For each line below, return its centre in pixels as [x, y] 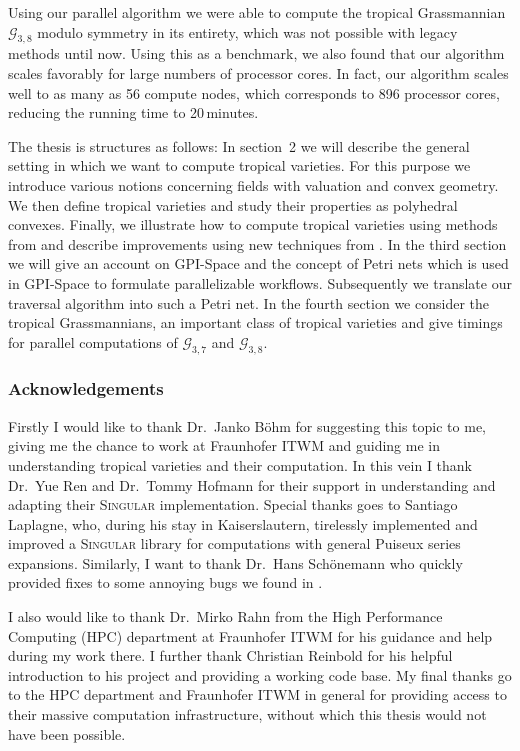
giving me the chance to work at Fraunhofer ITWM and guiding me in [224, 445]
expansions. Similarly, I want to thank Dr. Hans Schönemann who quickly [235, 562]
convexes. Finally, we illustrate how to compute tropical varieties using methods [253, 224]
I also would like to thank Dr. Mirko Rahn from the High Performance [225, 616]
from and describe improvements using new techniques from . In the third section [257, 243]
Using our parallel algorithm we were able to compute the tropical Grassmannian [257, 12]
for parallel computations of [93, 341]
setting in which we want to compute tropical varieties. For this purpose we [239, 165]
